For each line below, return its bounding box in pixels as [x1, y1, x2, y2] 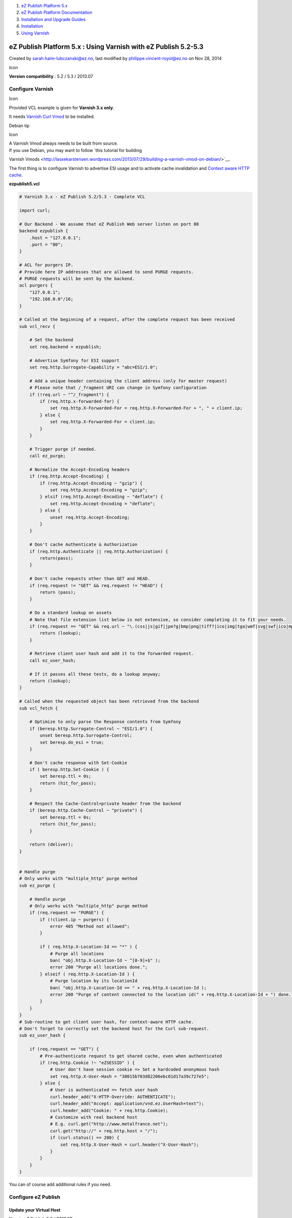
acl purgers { [19, 283, 53, 288]
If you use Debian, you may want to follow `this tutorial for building [9, 147, 142, 153]
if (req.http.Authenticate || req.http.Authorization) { [29, 549, 168, 554]
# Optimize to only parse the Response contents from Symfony [29, 719, 181, 724]
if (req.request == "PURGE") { [29, 910, 104, 915]
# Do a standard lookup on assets [29, 610, 112, 616]
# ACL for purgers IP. [19, 262, 73, 268]
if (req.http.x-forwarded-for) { [39, 399, 120, 404]
